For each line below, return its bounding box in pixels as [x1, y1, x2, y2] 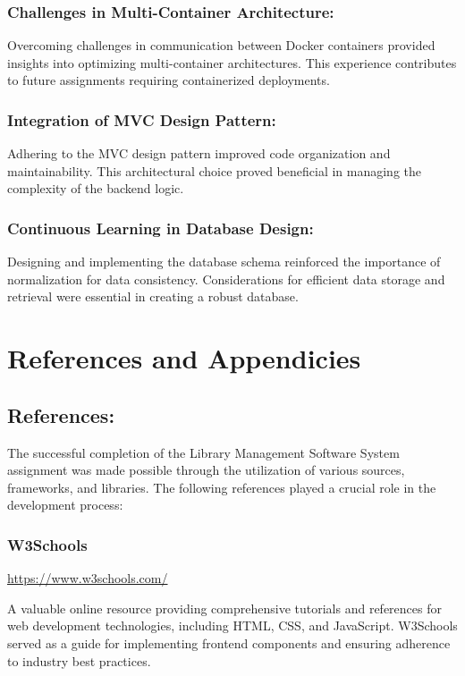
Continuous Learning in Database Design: [7, 216, 314, 239]
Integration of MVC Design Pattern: [7, 108, 276, 131]
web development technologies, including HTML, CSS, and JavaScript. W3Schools [7, 616, 458, 635]
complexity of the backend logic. [7, 179, 184, 198]
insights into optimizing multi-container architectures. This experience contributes [7, 53, 457, 72]
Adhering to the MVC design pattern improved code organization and [7, 144, 391, 163]
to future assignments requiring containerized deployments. [7, 71, 330, 89]
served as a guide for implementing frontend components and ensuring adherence [7, 633, 451, 652]
